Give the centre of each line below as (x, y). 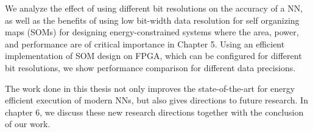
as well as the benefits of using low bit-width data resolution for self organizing (152, 20)
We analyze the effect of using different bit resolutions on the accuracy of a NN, (154, 8)
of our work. (28, 124)
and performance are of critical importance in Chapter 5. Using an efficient (145, 43)
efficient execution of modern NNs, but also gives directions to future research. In (156, 100)
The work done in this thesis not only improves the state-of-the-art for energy (150, 88)
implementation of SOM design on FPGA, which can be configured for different (153, 56)
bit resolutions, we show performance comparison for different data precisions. (150, 67)
